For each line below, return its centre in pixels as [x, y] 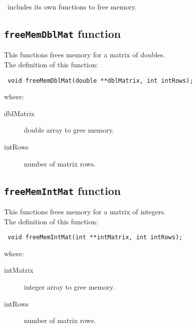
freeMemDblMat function [63, 33]
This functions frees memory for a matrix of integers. [85, 211]
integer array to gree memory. [69, 287]
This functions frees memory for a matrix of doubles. [85, 55]
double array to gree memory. [69, 130]
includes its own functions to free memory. [72, 6]
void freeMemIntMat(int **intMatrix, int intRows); [95, 238]
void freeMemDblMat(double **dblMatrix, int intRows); [100, 81]
